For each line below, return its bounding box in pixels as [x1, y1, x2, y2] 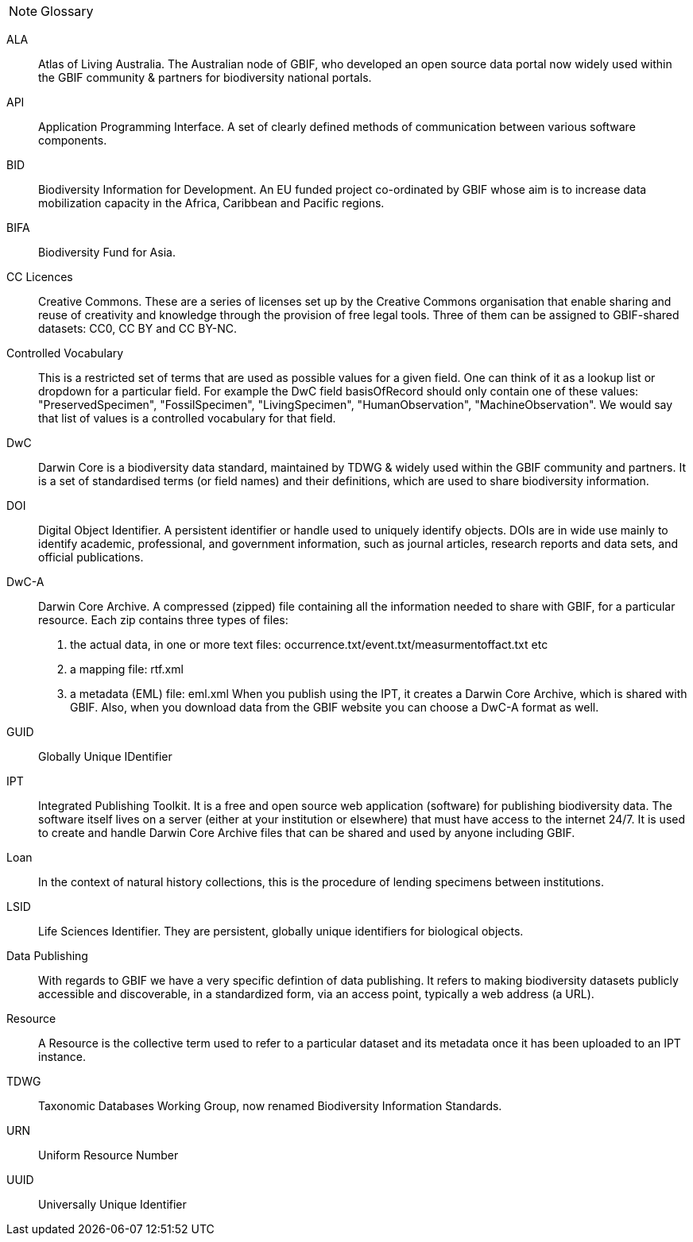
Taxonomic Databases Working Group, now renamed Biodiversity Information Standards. [38, 1099, 502, 1113]
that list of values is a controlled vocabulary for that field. [38, 411, 336, 425]
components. [38, 133, 107, 147]
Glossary [41, 3, 94, 19]
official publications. [38, 550, 144, 564]
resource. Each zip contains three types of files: [38, 613, 288, 627]
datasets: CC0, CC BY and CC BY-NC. [38, 322, 238, 335]
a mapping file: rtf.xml [70, 662, 184, 676]
